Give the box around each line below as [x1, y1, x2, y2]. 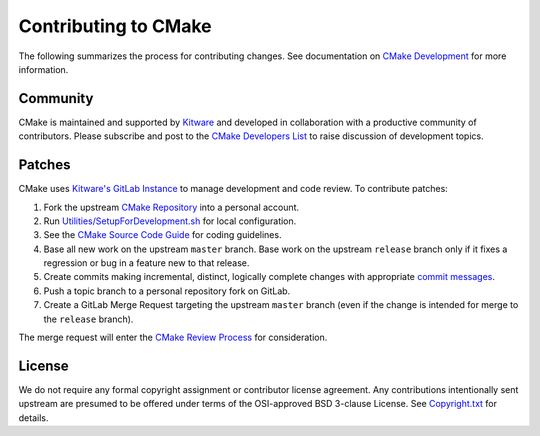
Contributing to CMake [18, 15, 212, 37]
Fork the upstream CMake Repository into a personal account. [43, 201, 300, 213]
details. [18, 411, 49, 424]
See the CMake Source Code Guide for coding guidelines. [43, 229, 282, 241]
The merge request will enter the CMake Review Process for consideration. [18, 331, 328, 344]
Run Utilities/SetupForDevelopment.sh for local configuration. [43, 215, 297, 227]
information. [18, 63, 69, 75]
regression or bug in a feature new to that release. [43, 257, 250, 269]
